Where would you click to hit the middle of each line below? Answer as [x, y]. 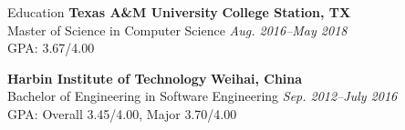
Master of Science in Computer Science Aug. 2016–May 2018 [177, 30]
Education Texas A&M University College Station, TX [179, 12]
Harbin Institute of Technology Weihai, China [155, 78]
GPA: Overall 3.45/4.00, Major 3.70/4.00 [122, 113]
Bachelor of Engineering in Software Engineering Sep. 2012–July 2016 [202, 96]
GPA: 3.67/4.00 [51, 48]
